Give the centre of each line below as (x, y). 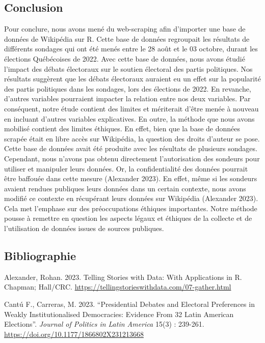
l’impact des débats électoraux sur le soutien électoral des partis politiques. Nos (128, 68)
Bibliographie (40, 256)
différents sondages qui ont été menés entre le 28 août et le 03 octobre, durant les (131, 49)
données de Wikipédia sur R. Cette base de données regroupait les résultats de (127, 38)
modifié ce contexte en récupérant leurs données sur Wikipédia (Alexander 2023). (131, 198)
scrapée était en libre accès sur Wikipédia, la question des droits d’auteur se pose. (132, 138)
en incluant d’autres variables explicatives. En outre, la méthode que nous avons (129, 118)
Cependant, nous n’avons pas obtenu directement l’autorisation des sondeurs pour (132, 158)
